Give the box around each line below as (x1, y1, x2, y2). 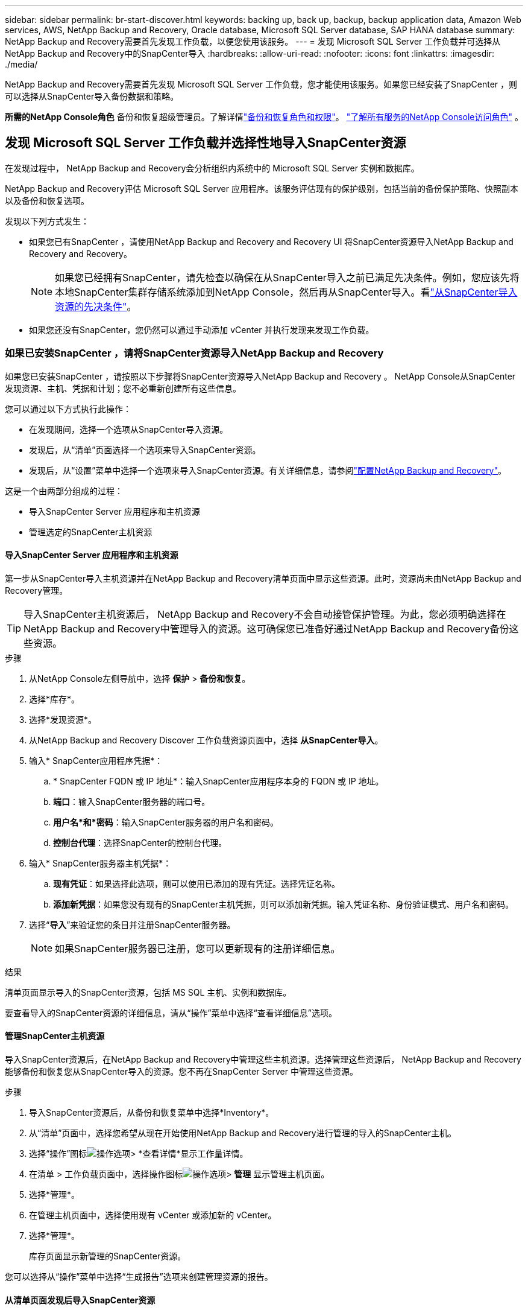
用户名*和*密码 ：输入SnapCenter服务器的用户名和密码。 (53, 816, 278, 827)
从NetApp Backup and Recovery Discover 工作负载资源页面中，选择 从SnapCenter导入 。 (29, 734, 383, 745)
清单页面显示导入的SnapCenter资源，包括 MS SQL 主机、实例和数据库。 (5, 987, 292, 997)
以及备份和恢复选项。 (5, 195, 89, 206)
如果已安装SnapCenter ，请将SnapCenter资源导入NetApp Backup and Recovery (5, 347, 384, 360)
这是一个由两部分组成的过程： (5, 485, 123, 496)
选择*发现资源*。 (29, 714, 97, 725)
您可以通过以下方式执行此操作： (5, 403, 131, 414)
